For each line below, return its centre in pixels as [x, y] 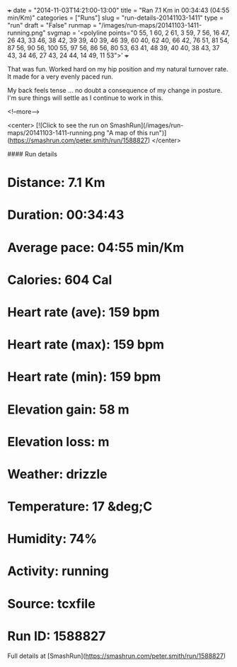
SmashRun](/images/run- [146, 125]
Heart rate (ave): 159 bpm [84, 312]
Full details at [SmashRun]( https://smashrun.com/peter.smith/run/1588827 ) [117, 656]
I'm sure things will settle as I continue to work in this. [86, 98]
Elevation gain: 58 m [68, 409]
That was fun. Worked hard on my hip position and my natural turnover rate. [118, 69]
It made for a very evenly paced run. [60, 76]
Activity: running [58, 571]
